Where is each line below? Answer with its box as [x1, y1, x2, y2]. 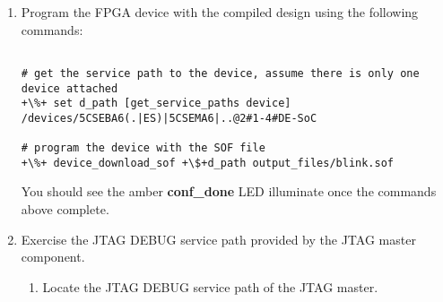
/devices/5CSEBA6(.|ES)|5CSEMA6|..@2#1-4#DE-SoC [21, 111, 317, 125]
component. [21, 247, 85, 266]
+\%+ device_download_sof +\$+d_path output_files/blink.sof [21, 156, 395, 169]
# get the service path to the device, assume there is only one [21, 66, 420, 80]
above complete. [21, 200, 109, 219]
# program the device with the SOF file [21, 142, 265, 155]
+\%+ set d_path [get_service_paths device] [21, 97, 291, 110]
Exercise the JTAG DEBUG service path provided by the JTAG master [21, 229, 416, 248]
